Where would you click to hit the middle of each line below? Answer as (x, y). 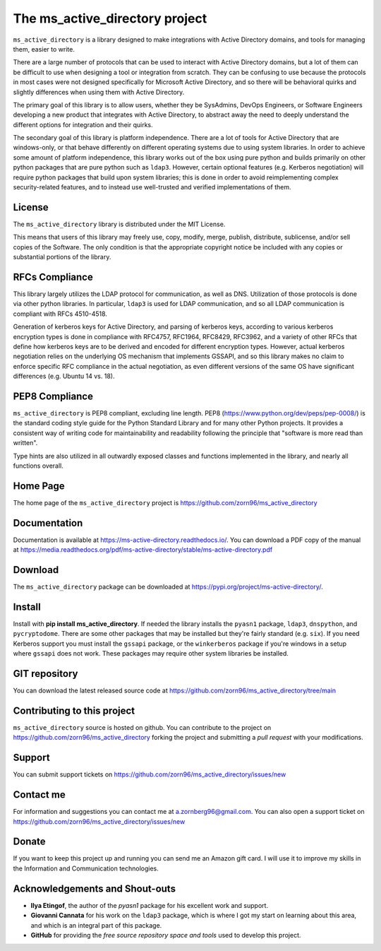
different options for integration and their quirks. (83, 124)
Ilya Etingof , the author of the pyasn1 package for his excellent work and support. (149, 905)
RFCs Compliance (53, 277)
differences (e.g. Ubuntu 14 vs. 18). (64, 376)
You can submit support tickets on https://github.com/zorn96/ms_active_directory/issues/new (150, 774)
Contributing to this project (74, 710)
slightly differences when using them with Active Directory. (99, 92)
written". (25, 443)
